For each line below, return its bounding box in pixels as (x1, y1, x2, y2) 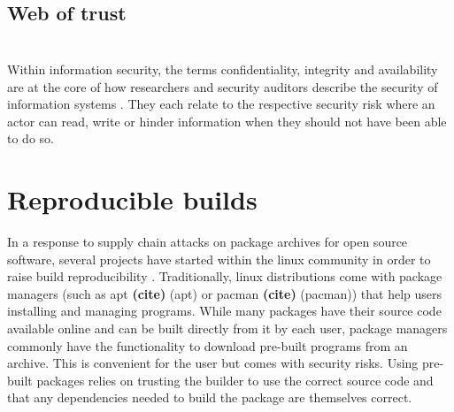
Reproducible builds (7, 181, 258, 217)
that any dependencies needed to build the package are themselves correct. (7, 388, 412, 407)
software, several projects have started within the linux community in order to (7, 249, 431, 268)
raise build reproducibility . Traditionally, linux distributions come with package (7, 267, 442, 286)
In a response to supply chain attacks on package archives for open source (7, 233, 408, 251)
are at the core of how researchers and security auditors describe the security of (7, 77, 438, 95)
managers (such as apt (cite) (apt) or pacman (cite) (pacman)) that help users (7, 284, 442, 302)
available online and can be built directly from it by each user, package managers (7, 319, 448, 338)
